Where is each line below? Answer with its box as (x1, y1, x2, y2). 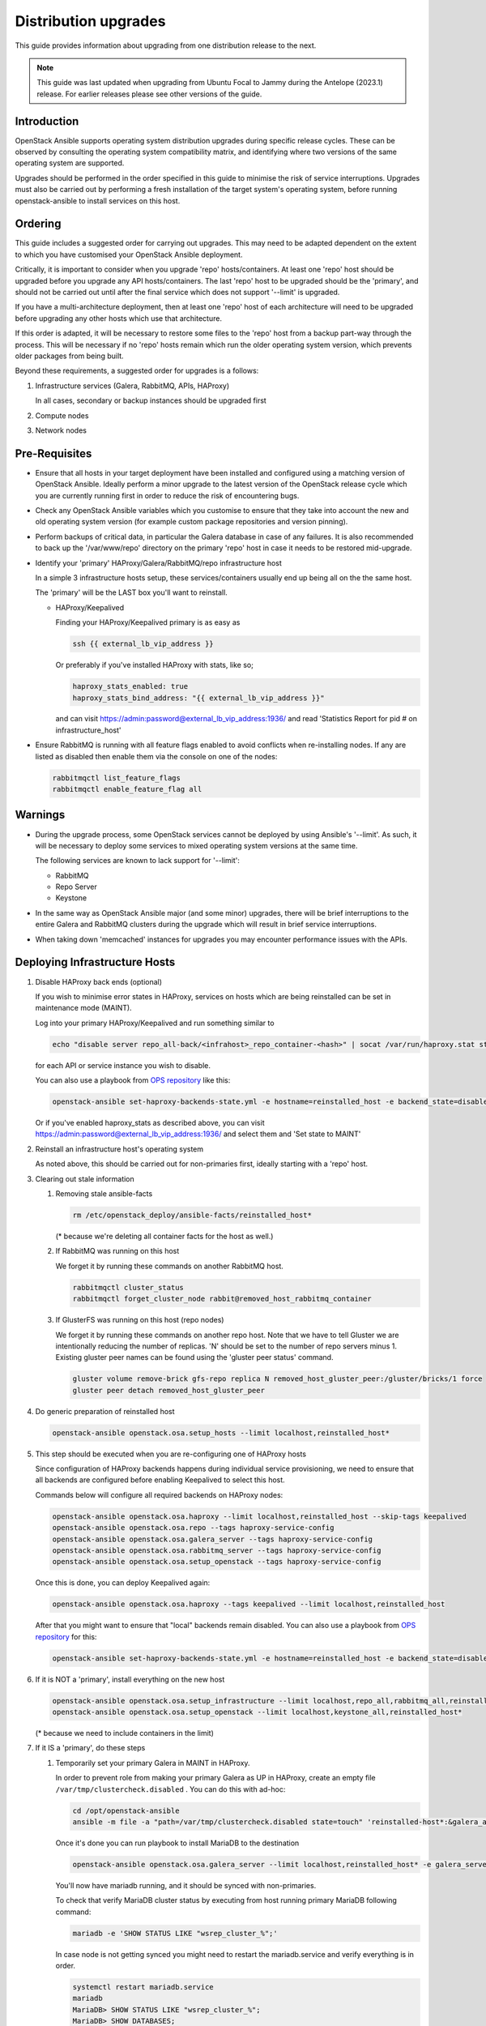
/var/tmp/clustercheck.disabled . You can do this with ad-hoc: (55, 1784, 286, 1794)
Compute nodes (35, 410, 89, 421)
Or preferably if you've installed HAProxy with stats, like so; (55, 660, 254, 670)
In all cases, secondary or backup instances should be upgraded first (35, 395, 266, 405)
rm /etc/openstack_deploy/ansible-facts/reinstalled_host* (72, 1211, 312, 1220)
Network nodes (35, 425, 87, 435)
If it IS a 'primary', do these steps (35, 1743, 146, 1753)
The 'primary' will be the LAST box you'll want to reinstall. (35, 588, 228, 597)
